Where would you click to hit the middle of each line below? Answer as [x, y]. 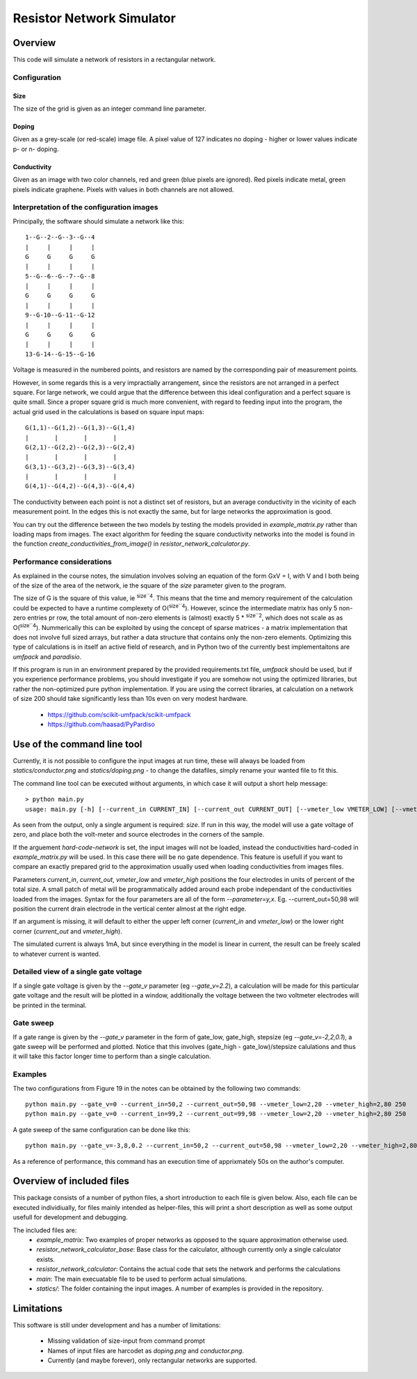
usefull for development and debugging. [70, 1218]
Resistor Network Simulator [95, 18]
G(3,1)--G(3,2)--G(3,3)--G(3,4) [80, 467]
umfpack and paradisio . [47, 656]
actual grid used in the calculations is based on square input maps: [108, 411]
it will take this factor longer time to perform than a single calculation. [112, 1056]
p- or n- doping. [36, 149]
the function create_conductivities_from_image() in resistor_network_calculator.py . [131, 544]
